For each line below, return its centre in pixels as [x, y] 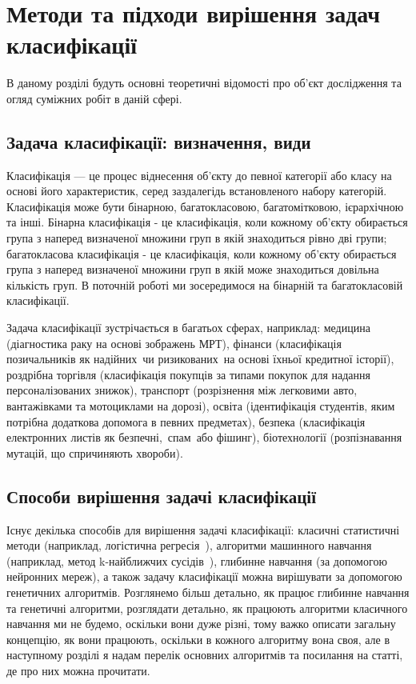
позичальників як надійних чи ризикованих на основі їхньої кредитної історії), [200, 359]
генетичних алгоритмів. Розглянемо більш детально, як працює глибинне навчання [208, 592]
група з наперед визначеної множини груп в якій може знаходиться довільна [193, 269]
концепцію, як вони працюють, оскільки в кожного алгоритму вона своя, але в [198, 639]
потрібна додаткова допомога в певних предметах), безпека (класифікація [186, 421]
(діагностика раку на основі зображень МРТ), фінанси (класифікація [174, 343]
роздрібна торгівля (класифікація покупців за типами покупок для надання [188, 374]
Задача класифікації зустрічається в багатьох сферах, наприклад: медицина [188, 328]
